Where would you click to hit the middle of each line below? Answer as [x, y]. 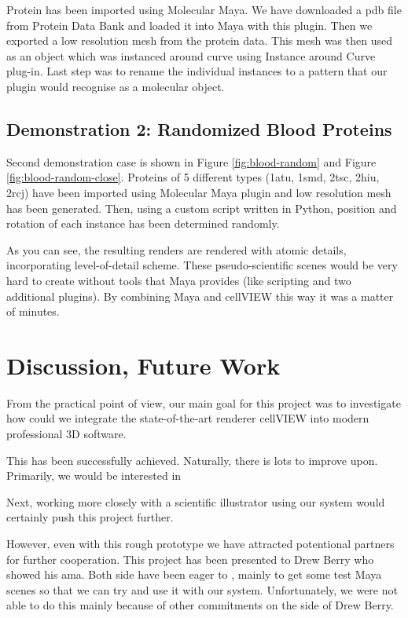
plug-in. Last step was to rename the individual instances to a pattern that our [197, 71]
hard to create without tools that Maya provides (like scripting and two [179, 280]
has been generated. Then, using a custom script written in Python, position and [202, 208]
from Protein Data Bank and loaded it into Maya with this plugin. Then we [189, 25]
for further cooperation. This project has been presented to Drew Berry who [190, 559]
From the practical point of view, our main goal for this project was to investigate [204, 402]
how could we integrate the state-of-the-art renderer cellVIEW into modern [188, 418]
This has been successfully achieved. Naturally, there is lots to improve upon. [192, 460]
